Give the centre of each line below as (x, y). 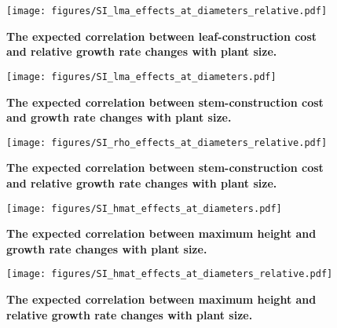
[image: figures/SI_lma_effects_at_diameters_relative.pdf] (167, 11)
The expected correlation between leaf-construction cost (162, 36)
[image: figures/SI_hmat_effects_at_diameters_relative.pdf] (170, 274)
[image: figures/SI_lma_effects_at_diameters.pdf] (141, 77)
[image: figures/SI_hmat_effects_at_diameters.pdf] (144, 208)
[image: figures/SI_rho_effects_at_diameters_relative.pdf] (167, 142)
